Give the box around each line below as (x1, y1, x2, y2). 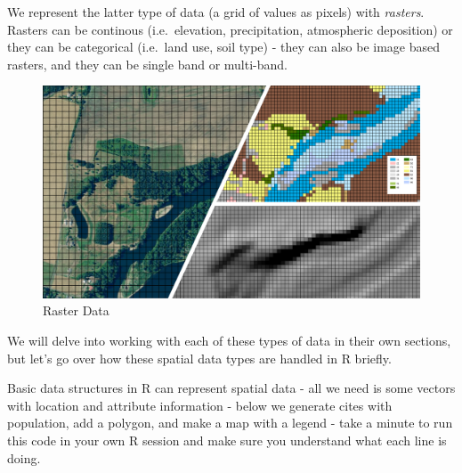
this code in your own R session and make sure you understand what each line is (7, 431, 447, 450)
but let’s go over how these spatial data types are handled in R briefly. (7, 348, 392, 367)
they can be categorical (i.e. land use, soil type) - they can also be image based (7, 37, 441, 56)
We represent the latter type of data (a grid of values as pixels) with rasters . (7, 3, 425, 20)
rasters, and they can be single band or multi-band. (7, 54, 288, 73)
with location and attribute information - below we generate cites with (7, 396, 393, 414)
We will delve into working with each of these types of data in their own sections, (7, 331, 451, 350)
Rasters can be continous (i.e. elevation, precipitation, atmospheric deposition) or (7, 20, 453, 38)
